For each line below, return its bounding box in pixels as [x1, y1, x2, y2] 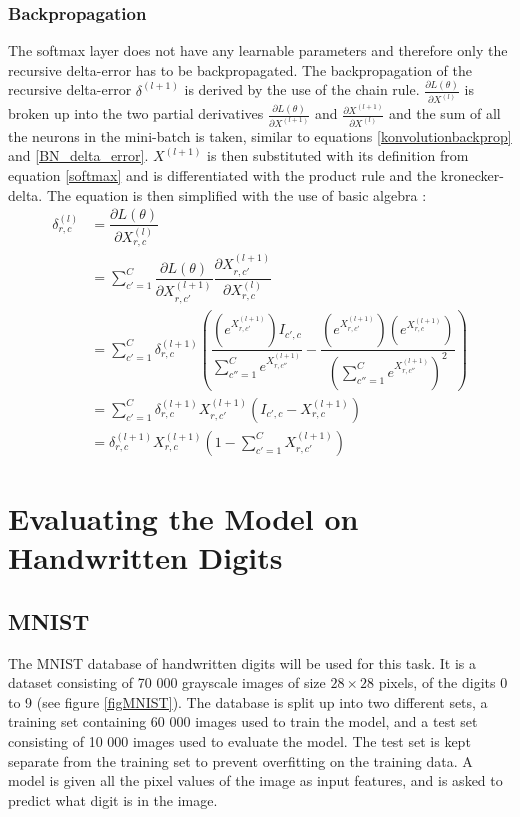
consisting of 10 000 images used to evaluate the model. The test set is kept [8, 730, 471, 751]
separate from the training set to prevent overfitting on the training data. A [8, 750, 473, 771]
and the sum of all [389, 103, 501, 124]
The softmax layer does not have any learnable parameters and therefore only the [8, 40, 508, 61]
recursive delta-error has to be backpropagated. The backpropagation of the [8, 59, 473, 80]
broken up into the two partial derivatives [8, 103, 264, 124]
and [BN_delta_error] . [8, 145, 149, 166]
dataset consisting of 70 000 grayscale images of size [8, 672, 326, 693]
